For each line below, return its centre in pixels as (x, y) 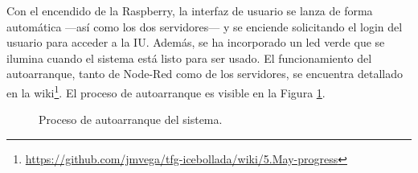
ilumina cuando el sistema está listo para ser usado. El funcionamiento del (189, 58)
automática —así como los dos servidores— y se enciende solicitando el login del (205, 26)
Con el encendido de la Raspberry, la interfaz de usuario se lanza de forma (190, 10)
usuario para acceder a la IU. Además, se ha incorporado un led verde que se (196, 42)
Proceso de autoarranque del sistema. (131, 119)
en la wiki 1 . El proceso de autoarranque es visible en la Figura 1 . (166, 91)
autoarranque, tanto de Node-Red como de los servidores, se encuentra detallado (205, 74)
